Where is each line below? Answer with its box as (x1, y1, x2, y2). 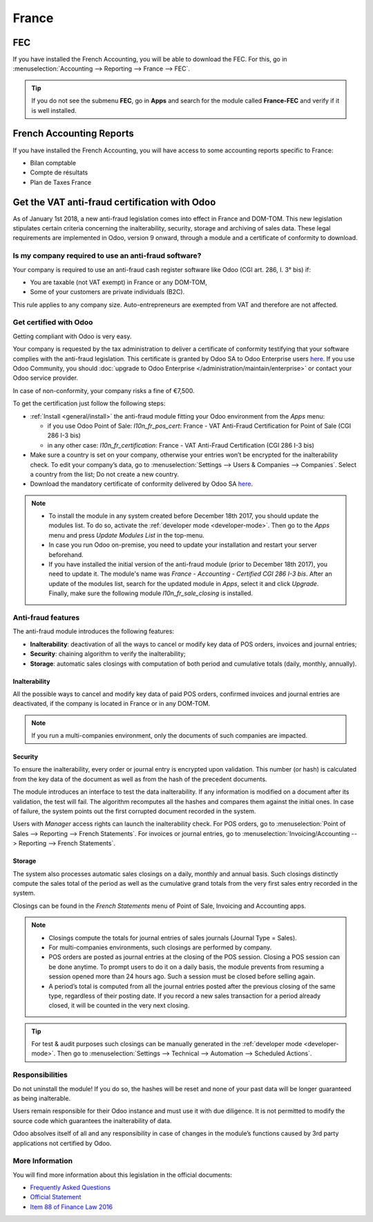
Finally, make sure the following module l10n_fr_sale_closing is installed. (48, 589, 254, 598)
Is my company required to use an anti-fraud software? (12, 251, 202, 261)
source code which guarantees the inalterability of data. (12, 1116, 172, 1124)
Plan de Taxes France (30, 178, 92, 186)
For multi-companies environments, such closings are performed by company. (48, 943, 272, 951)
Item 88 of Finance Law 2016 (30, 1203, 113, 1211)
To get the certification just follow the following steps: (12, 399, 166, 408)
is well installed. (31, 106, 77, 114)
